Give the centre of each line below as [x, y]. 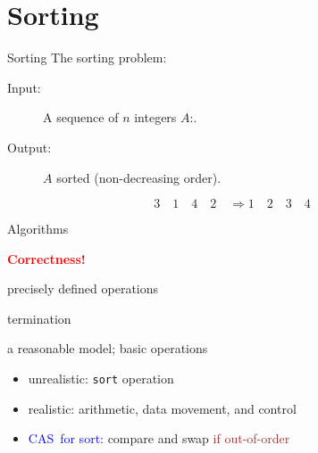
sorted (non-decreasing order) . [139, 177]
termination [39, 318]
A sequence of [81, 117]
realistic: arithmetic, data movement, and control [162, 408]
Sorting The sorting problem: [87, 58]
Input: [24, 87]
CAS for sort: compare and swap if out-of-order [159, 438]
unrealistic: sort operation [101, 379]
